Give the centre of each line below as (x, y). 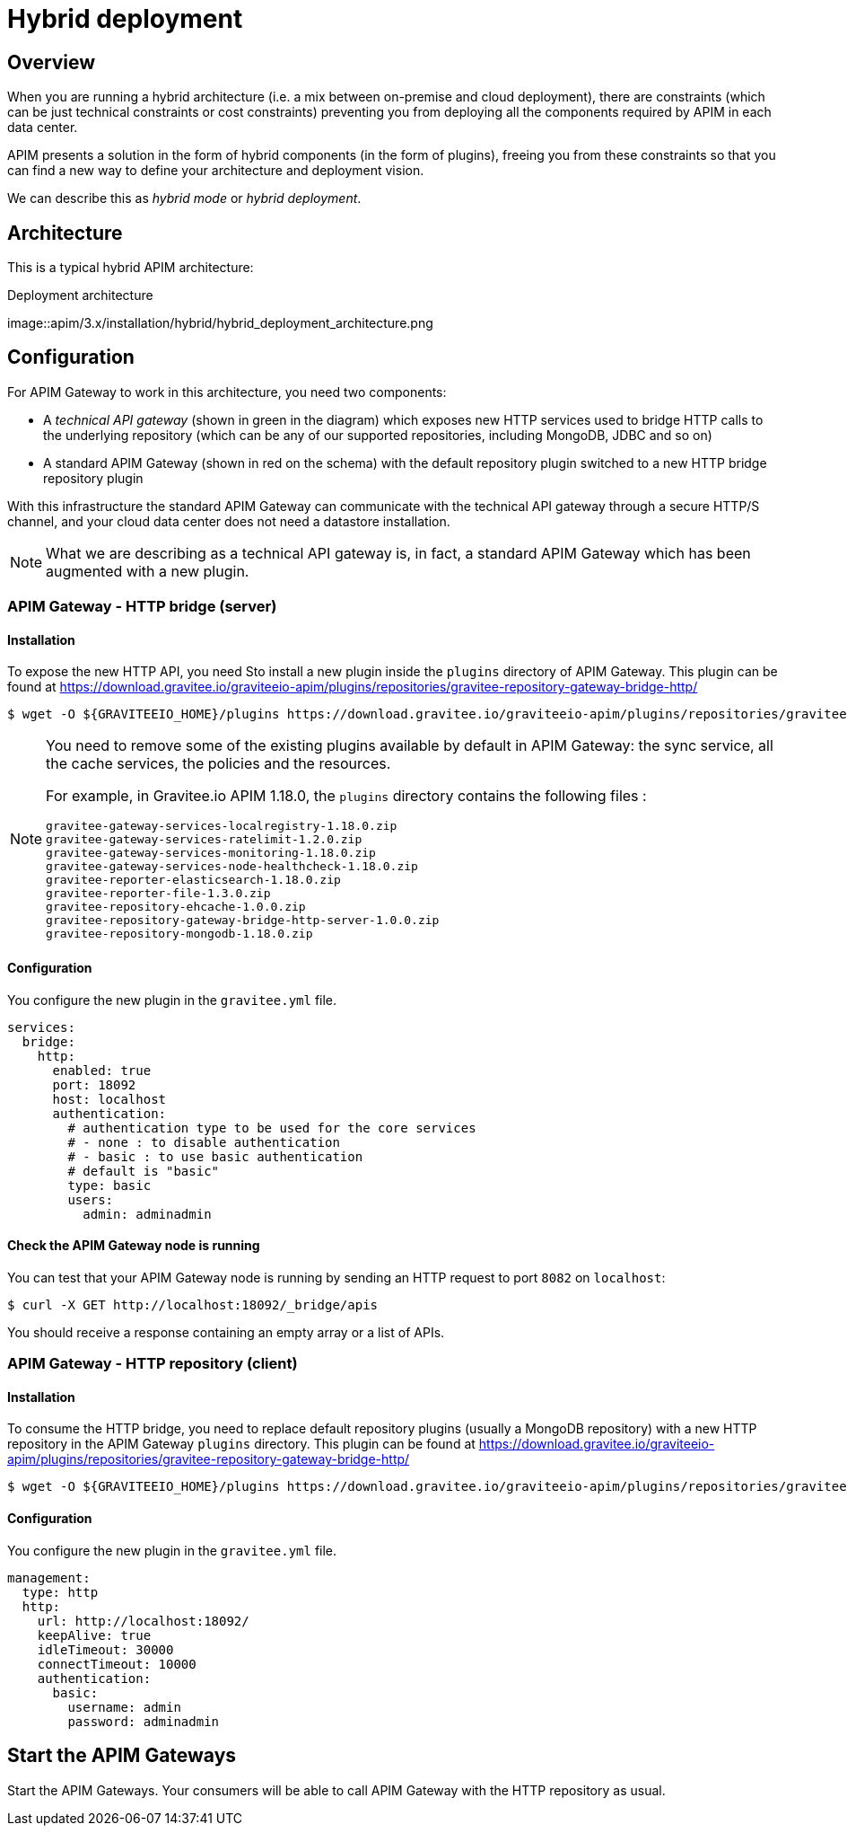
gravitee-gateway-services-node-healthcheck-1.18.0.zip (232, 867)
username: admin (124, 1707)
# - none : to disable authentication (204, 1142)
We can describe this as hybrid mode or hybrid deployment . (184, 198)
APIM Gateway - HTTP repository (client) (153, 1364)
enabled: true (102, 1070)
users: (91, 1199)
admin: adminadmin (147, 1214)
